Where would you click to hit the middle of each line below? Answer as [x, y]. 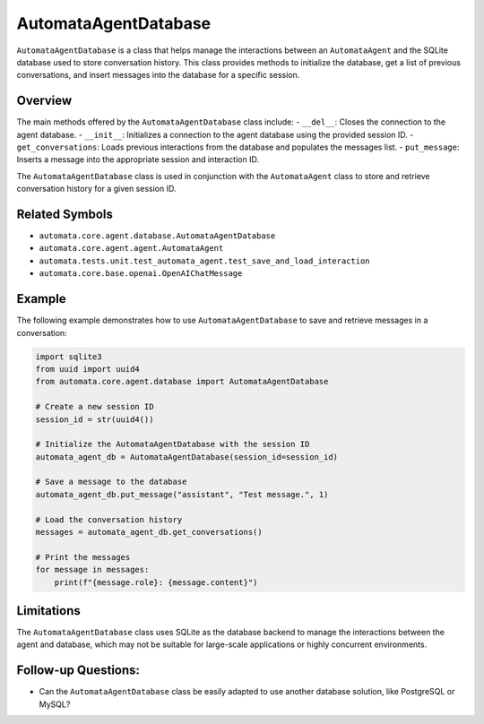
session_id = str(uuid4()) [95, 419]
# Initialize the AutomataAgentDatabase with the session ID [173, 444]
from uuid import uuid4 [88, 369]
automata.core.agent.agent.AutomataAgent [131, 248]
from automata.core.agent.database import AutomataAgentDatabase [182, 382]
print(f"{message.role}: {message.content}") [156, 582]
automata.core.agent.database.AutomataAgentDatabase [157, 236]
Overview [44, 101]
